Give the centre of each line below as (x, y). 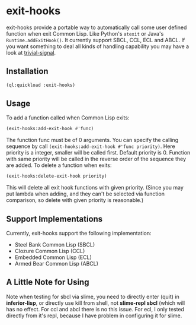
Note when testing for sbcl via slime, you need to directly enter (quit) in (93, 296)
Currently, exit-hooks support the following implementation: (79, 233)
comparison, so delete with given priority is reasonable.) (75, 200)
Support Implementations (54, 219)
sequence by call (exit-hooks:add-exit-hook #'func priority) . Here (91, 146)
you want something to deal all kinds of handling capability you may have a (98, 46)
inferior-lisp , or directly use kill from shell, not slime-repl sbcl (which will (96, 303)
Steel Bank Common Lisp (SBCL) (55, 244)
